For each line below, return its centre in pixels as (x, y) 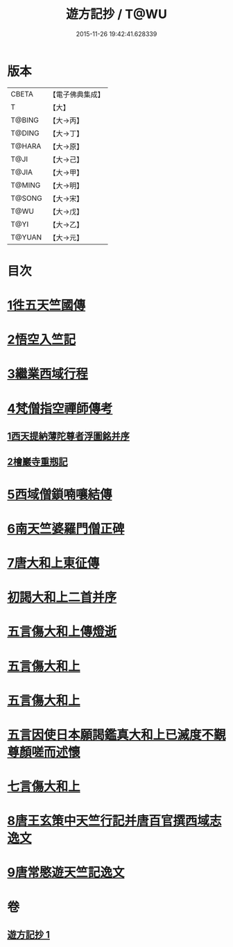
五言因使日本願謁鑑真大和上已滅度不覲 (117, 735)
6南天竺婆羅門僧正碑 (66, 529)
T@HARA (26, 146)
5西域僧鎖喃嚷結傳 (60, 494)
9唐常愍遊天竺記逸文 (66, 873)
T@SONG (27, 198)
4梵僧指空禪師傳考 (60, 409)
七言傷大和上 (44, 787)
